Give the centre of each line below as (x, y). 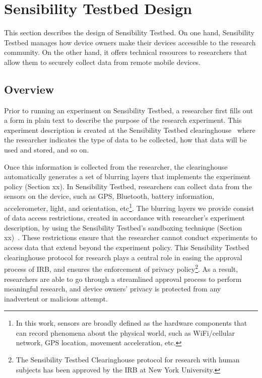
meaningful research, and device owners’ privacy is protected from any (113, 289)
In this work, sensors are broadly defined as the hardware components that (132, 323)
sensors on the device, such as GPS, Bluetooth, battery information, (109, 196)
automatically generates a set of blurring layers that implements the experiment (127, 176)
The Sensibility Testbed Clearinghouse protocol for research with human (128, 360)
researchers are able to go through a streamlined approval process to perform (123, 279)
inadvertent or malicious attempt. (56, 298)
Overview (29, 89)
